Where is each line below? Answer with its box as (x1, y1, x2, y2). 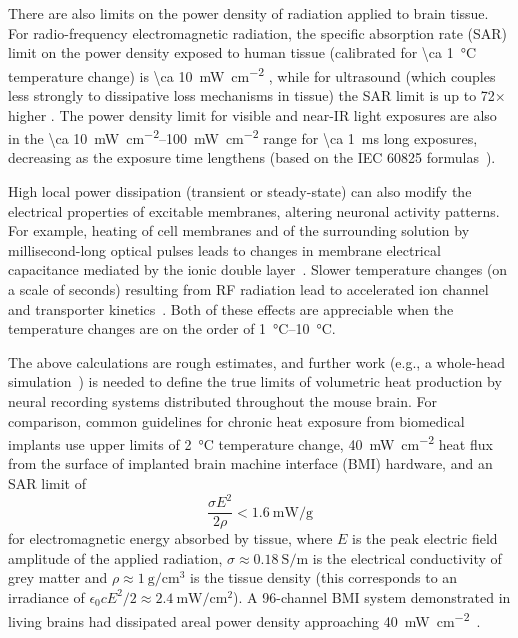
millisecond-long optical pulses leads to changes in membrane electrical (8, 239, 441, 260)
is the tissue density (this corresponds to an (190, 567, 458, 588)
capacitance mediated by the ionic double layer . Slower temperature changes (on (8, 259, 508, 280)
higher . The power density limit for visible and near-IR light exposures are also (8, 104, 497, 125)
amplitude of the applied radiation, (8, 547, 223, 568)
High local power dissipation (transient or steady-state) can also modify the (8, 181, 472, 202)
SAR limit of (8, 473, 86, 494)
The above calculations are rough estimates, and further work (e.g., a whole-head (8, 351, 506, 372)
